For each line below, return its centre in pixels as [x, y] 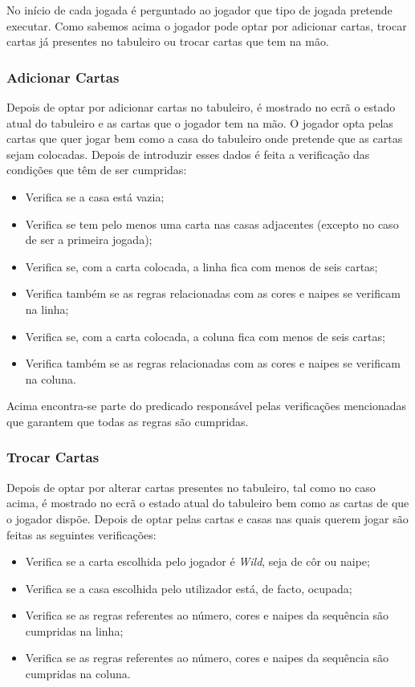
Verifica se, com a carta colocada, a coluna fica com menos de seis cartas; [205, 336]
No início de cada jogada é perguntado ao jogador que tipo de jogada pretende [199, 10]
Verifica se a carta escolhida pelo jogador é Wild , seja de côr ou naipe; [197, 561]
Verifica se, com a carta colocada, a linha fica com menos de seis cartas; [201, 266]
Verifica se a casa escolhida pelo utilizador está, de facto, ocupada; [189, 588]
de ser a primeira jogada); [89, 240]
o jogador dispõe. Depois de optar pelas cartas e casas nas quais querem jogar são [207, 518]
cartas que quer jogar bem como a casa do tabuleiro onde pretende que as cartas [205, 138]
